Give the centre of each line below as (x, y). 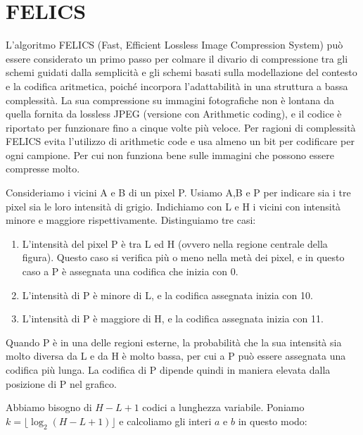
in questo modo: (273, 421)
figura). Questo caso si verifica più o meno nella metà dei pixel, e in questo (183, 257)
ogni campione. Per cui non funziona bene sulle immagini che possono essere (170, 155)
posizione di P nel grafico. (61, 383)
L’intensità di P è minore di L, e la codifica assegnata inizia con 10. (167, 295)
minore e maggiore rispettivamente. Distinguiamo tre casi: (131, 220)
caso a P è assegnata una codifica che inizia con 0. (130, 271)
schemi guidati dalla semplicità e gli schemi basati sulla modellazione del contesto (181, 72)
